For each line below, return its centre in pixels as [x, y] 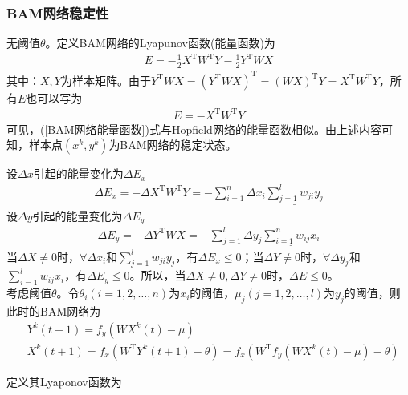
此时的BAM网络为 [54, 310]
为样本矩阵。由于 [106, 80]
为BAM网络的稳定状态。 [173, 145]
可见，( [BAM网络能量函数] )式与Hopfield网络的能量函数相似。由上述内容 [194, 129]
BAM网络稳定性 [58, 12]
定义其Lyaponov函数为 [64, 381]
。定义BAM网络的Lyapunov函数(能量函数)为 [160, 43]
